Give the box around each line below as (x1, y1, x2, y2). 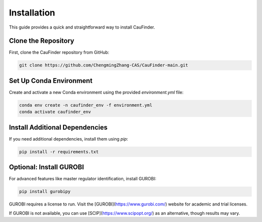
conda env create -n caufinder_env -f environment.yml (19, 102, 152, 108)
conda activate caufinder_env (19, 109, 91, 115)
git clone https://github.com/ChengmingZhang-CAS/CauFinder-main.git (19, 63, 188, 68)
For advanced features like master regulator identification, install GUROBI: (9, 176, 157, 182)
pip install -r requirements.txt (19, 149, 99, 155)
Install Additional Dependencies (9, 123, 108, 131)
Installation (9, 7, 55, 18)
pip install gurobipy (19, 189, 71, 194)
